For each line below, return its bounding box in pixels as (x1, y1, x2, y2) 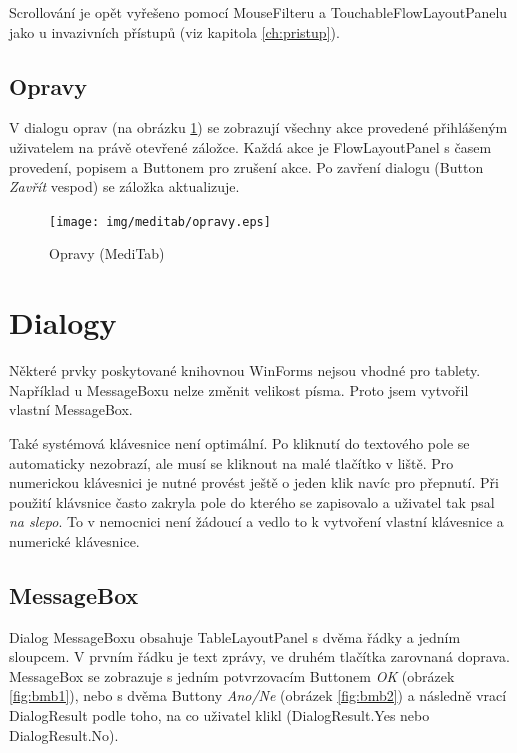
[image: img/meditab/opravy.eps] (49, 214, 271, 229)
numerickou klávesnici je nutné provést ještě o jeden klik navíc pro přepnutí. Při (9, 472, 499, 493)
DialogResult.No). (9, 724, 119, 745)
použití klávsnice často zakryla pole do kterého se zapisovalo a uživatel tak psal (9, 491, 495, 512)
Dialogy (9, 302, 117, 343)
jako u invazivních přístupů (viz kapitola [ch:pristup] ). (9, 21, 340, 42)
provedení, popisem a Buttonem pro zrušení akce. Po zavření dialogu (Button (9, 156, 484, 177)
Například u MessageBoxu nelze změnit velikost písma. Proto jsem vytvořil (9, 379, 469, 400)
